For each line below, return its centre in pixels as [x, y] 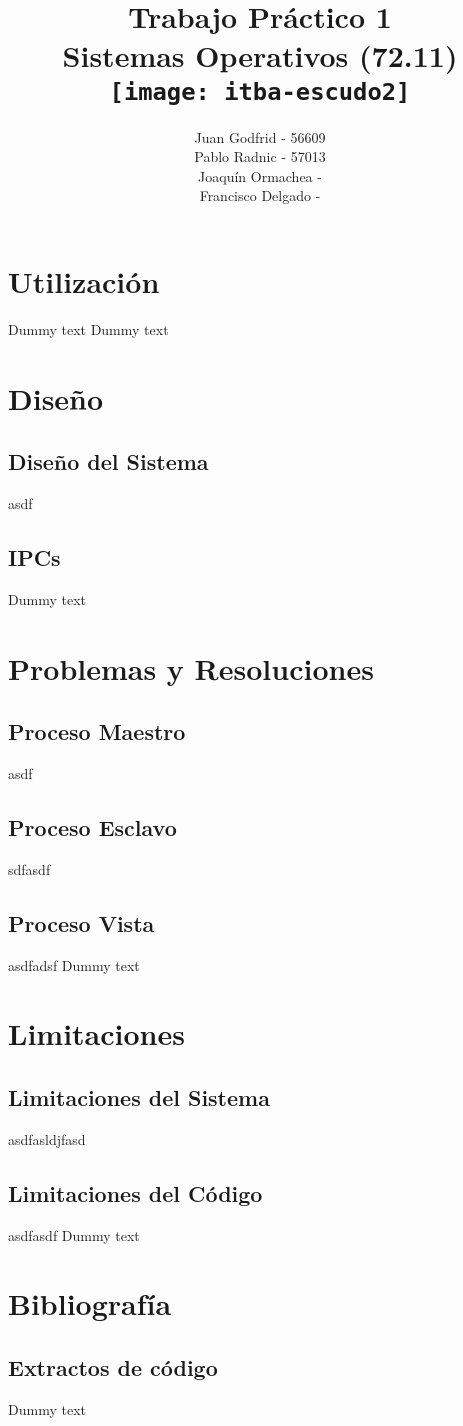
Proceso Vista [81, 922]
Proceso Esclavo [92, 827]
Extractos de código [113, 1367]
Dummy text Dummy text [88, 328]
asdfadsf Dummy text [74, 964]
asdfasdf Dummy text [74, 1234]
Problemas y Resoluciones [191, 667]
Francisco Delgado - [260, 195]
